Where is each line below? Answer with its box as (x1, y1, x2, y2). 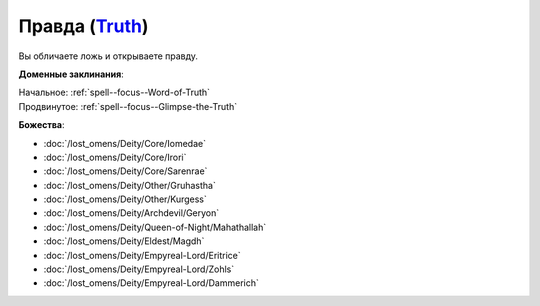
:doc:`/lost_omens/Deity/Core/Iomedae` (43, 137, 207, 149)
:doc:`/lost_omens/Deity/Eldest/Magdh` (43, 235, 205, 247)
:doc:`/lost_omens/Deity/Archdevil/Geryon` (43, 207, 220, 219)
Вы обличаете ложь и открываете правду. (18, 50, 199, 62)
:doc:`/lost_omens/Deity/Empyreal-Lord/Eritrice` (43, 249, 241, 261)
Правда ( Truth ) (18, 15, 149, 37)
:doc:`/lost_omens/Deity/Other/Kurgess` (43, 193, 207, 205)
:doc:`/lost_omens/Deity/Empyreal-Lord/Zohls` (43, 263, 235, 275)
